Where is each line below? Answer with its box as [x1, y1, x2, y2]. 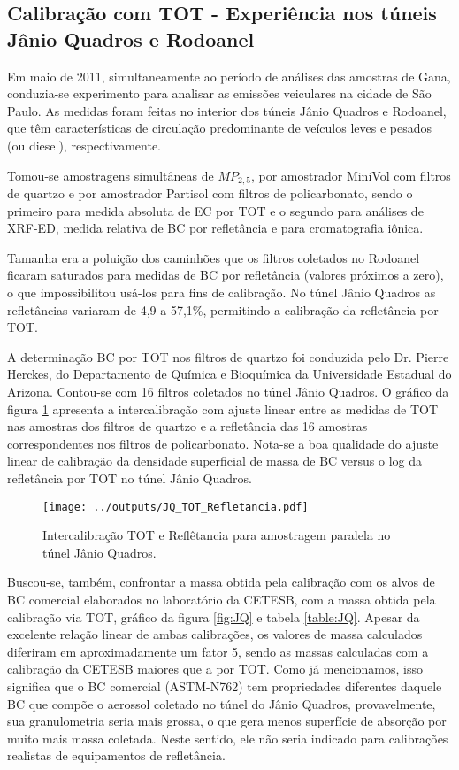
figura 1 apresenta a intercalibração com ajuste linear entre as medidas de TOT [7, 399, 439, 418]
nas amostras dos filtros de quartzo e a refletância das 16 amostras [7, 417, 368, 435]
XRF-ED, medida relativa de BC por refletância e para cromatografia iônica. [7, 219, 424, 237]
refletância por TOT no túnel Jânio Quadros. [7, 468, 252, 487]
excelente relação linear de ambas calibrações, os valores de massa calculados [7, 625, 423, 643]
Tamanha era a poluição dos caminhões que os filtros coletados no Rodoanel [7, 248, 420, 266]
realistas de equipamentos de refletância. [7, 746, 226, 765]
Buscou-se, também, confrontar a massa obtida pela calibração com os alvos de [7, 573, 435, 591]
